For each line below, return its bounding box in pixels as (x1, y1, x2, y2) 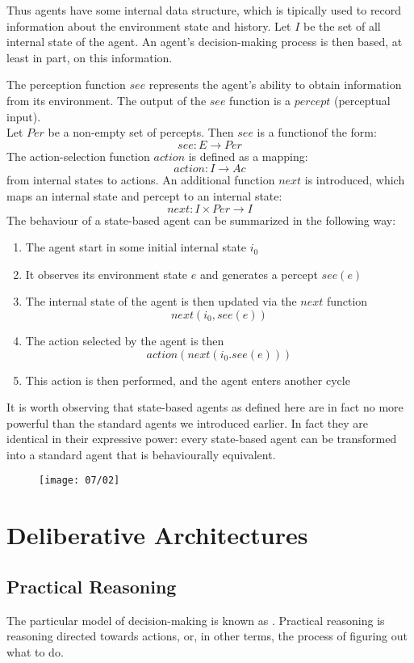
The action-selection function (6, 147, 150, 164)
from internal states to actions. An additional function (6, 171, 275, 188)
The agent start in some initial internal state (25, 239, 247, 255)
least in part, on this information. (6, 49, 173, 65)
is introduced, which (304, 171, 405, 188)
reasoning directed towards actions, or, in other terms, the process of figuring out (6, 627, 408, 644)
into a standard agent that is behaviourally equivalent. (6, 446, 276, 462)
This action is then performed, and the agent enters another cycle (25, 371, 350, 388)
